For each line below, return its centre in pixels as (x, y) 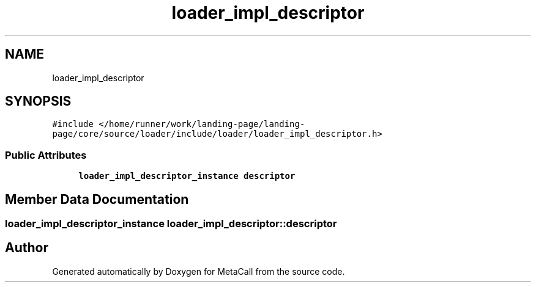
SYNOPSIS (38, 101)
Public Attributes (46, 155)
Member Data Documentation (97, 199)
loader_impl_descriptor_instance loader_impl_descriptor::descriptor (171, 224)
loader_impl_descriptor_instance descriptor (187, 176)
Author (27, 248)
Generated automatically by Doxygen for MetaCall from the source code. (199, 271)
